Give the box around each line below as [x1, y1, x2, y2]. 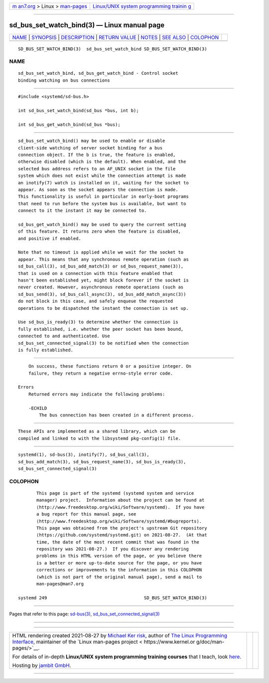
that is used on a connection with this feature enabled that [18, 271, 173, 276]
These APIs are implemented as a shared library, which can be [18, 428, 176, 434]
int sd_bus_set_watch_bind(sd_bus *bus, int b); [18, 108, 139, 114]
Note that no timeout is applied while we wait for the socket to [18, 250, 184, 255]
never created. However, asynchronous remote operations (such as [18, 284, 184, 290]
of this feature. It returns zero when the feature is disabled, [18, 229, 181, 234]
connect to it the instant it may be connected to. [18, 208, 147, 214]
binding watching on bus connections [18, 77, 111, 83]
